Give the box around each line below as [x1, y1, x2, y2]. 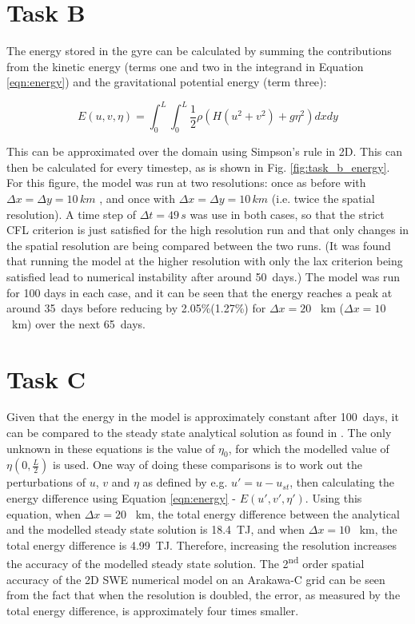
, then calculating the [289, 474, 394, 491]
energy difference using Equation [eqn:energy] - [6, 490, 237, 507]
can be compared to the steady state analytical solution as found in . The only [6, 424, 392, 441]
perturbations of [6, 474, 86, 491]
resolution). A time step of [6, 205, 136, 222]
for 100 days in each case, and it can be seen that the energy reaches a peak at [6, 284, 393, 300]
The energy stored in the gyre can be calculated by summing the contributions [6, 42, 392, 59]
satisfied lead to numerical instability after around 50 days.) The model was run [6, 268, 401, 284]
